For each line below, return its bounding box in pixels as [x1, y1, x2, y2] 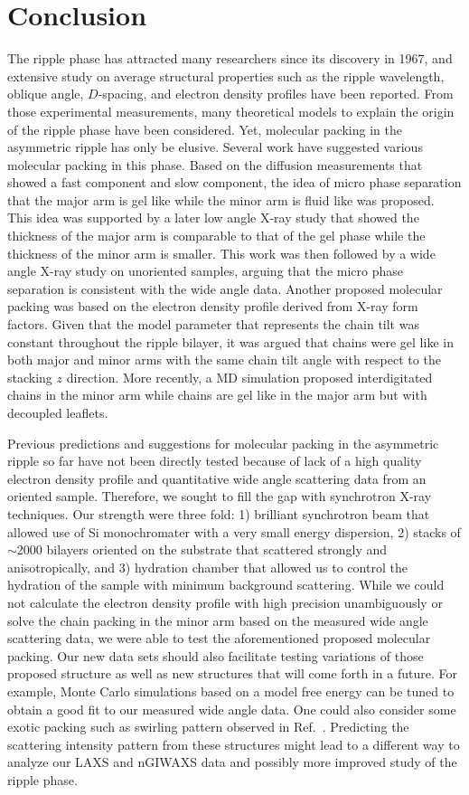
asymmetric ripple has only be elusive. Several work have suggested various [7, 137, 423, 156]
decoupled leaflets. [7, 403, 108, 421]
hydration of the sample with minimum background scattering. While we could [7, 575, 445, 594]
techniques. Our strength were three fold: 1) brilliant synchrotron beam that [7, 504, 430, 523]
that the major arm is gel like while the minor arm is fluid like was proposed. [7, 190, 435, 209]
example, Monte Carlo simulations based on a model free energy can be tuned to [7, 681, 455, 700]
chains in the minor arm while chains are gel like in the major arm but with [7, 385, 427, 404]
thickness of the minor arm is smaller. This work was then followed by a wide [7, 243, 436, 262]
